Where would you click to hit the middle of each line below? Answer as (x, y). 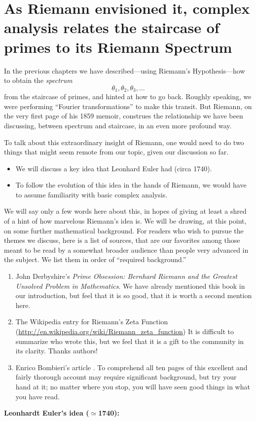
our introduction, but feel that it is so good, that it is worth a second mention (134, 295)
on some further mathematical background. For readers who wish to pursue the (124, 230)
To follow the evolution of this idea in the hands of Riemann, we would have (131, 185)
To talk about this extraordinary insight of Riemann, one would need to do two (124, 142)
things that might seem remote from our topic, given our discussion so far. (116, 152)
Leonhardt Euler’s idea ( (47, 413)
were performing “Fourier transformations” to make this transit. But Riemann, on (128, 106)
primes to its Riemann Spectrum (118, 47)
